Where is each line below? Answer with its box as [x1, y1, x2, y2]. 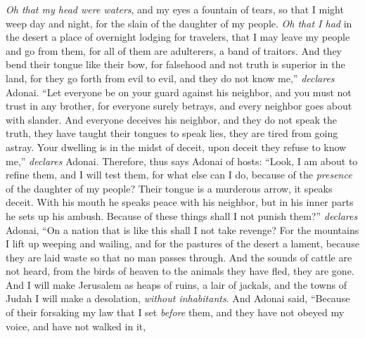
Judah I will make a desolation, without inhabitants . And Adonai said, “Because [6, 291, 350, 306]
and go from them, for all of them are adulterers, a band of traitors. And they [6, 43, 342, 58]
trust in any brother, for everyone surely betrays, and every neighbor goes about [6, 98, 352, 113]
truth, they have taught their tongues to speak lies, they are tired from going [6, 126, 338, 141]
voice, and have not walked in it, [6, 318, 146, 333]
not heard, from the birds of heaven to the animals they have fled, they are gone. [6, 264, 354, 278]
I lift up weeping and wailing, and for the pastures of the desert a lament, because [6, 236, 359, 251]
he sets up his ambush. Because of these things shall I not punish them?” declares [6, 208, 358, 223]
